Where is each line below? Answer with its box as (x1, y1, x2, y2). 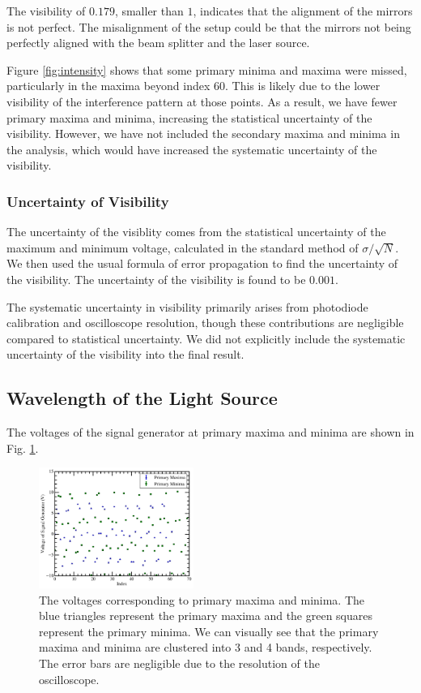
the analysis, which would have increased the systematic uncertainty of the (6, 140, 377, 157)
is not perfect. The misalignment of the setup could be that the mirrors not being (6, 18, 411, 35)
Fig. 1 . (6, 439, 39, 456)
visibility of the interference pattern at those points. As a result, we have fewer (6, 93, 398, 110)
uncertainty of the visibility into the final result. (6, 346, 245, 363)
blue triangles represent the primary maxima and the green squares (39, 607, 373, 624)
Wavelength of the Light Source (6, 385, 278, 411)
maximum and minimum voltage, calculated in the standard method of (6, 239, 359, 256)
